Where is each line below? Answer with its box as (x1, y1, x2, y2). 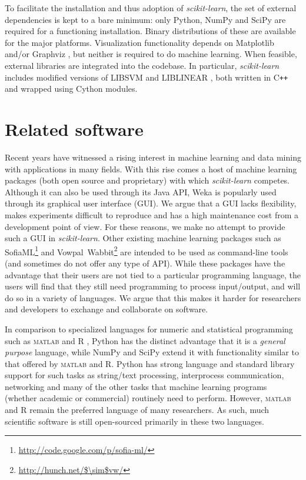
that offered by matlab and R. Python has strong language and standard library (5, 357, 295, 369)
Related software (5, 117, 144, 141)
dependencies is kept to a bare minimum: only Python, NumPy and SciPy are (5, 13, 286, 25)
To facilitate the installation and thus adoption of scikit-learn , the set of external (5, 2, 297, 14)
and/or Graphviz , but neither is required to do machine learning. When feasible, (5, 48, 297, 60)
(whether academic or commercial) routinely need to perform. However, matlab (5, 392, 291, 404)
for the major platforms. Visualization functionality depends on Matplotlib (5, 36, 274, 48)
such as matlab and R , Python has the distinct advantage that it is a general (5, 334, 285, 346)
